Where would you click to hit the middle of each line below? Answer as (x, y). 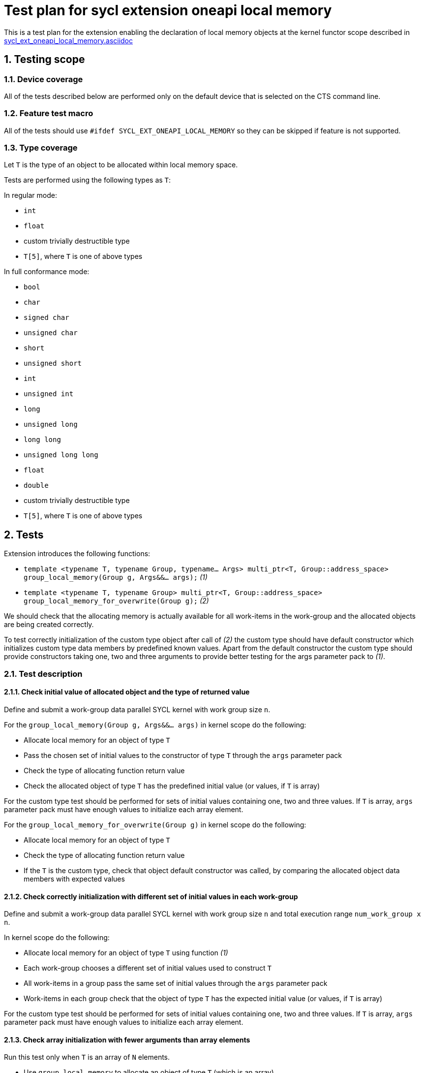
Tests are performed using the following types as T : (88, 180)
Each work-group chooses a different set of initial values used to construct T (148, 968)
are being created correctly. (49, 625)
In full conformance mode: (47, 272)
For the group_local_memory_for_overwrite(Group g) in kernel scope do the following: (155, 824)
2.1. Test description (43, 674)
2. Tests (24, 535)
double (36, 486)
